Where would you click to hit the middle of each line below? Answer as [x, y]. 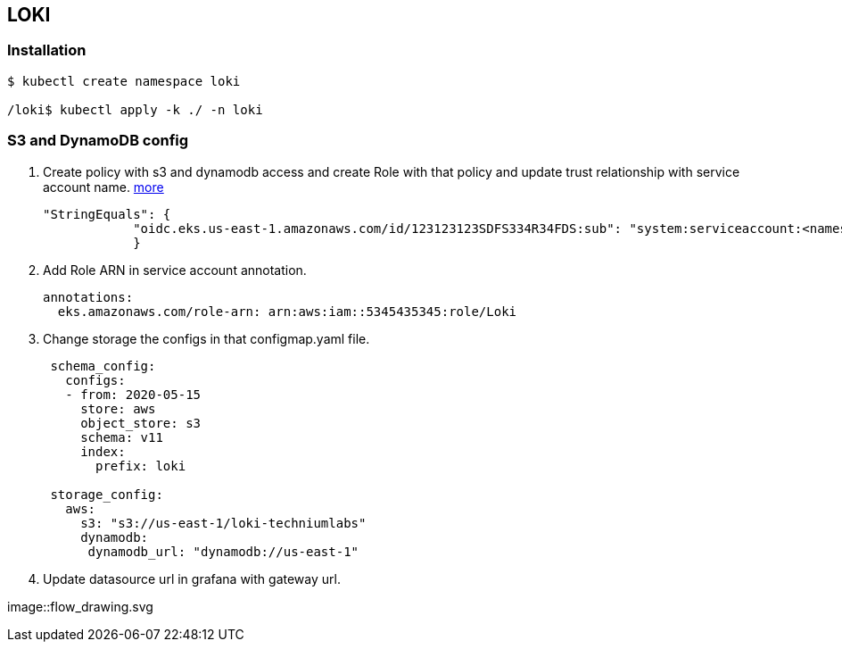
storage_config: [107, 494]
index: [103, 451]
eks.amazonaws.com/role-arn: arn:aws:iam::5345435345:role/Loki [287, 311]
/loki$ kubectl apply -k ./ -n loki [135, 109]
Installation [47, 50]
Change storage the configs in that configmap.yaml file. [206, 338]
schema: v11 [122, 437]
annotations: [88, 297]
